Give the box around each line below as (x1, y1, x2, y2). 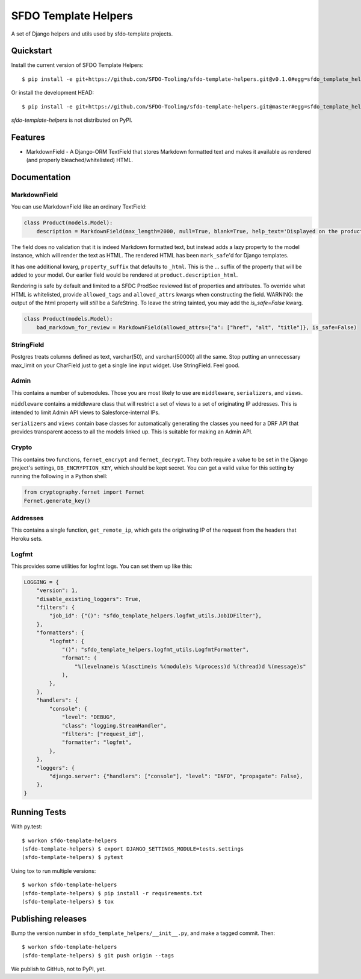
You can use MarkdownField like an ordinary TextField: (11, 203, 147, 210)
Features (11, 132, 45, 142)
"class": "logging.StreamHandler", (61, 722, 167, 729)
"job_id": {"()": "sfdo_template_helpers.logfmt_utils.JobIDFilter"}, (49, 612, 262, 619)
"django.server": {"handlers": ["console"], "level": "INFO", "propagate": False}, (49, 772, 303, 779)
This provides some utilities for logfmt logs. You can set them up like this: (11, 562, 193, 570)
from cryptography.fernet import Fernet (23, 489, 144, 496)
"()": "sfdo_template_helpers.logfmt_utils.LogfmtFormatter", (61, 646, 250, 653)
